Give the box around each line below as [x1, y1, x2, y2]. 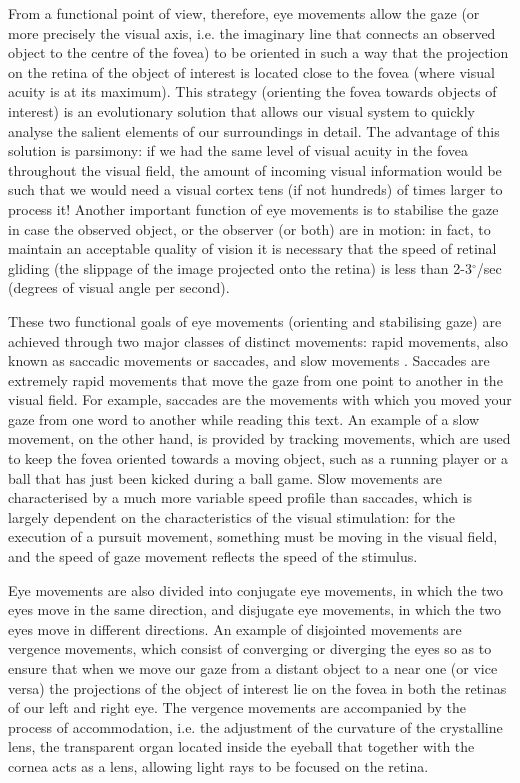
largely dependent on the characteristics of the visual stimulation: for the [8, 506, 455, 527]
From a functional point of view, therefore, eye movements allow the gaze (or [8, 3, 480, 23]
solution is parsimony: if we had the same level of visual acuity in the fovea [8, 140, 469, 161]
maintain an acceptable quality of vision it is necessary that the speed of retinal [8, 238, 497, 259]
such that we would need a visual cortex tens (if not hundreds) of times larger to [8, 179, 503, 200]
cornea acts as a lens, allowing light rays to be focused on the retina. [8, 755, 429, 776]
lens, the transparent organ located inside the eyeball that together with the [8, 736, 475, 757]
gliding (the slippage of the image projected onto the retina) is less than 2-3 [8, 257, 472, 278]
